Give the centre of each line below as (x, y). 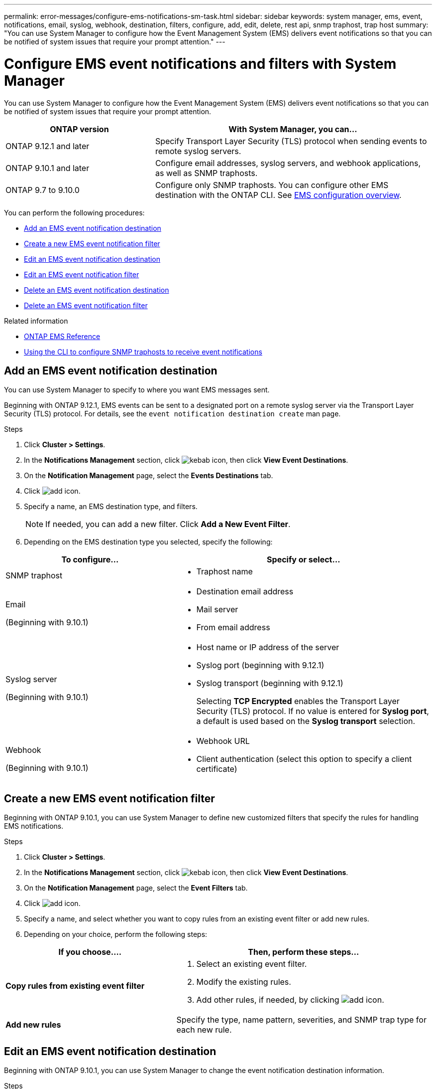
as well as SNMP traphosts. (206, 173)
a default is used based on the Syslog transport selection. (306, 721)
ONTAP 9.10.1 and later (48, 168)
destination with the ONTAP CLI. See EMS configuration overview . (278, 195)
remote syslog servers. (198, 151)
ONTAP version (79, 129)
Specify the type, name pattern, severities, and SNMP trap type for (301, 1020)
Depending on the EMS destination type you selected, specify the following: (148, 542)
